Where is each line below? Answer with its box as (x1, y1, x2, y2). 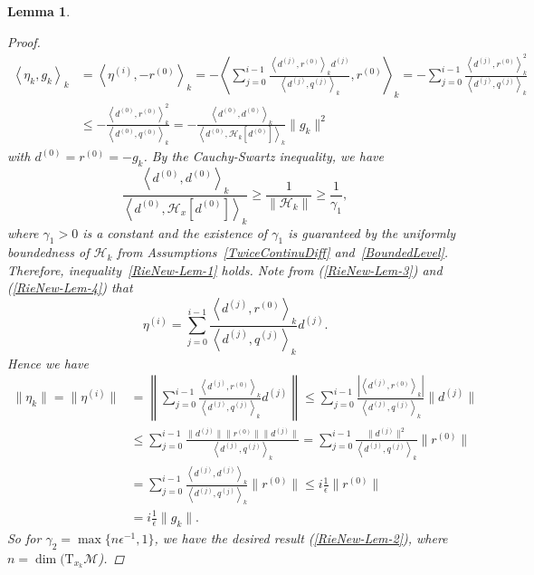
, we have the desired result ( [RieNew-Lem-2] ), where (154, 528, 448, 547)
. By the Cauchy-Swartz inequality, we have (143, 147, 384, 166)
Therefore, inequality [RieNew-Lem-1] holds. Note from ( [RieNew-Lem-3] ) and (7, 260, 443, 279)
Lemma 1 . (7, 2, 71, 20)
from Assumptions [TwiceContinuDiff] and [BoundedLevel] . (117, 243, 449, 262)
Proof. (7, 32, 41, 51)
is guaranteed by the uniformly (288, 223, 456, 242)
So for (7, 528, 42, 547)
